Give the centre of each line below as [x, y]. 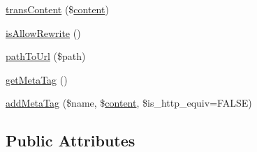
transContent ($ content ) [57, 9]
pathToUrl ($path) [46, 56]
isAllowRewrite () [43, 32]
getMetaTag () [37, 79]
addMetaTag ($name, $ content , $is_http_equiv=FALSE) [129, 103]
